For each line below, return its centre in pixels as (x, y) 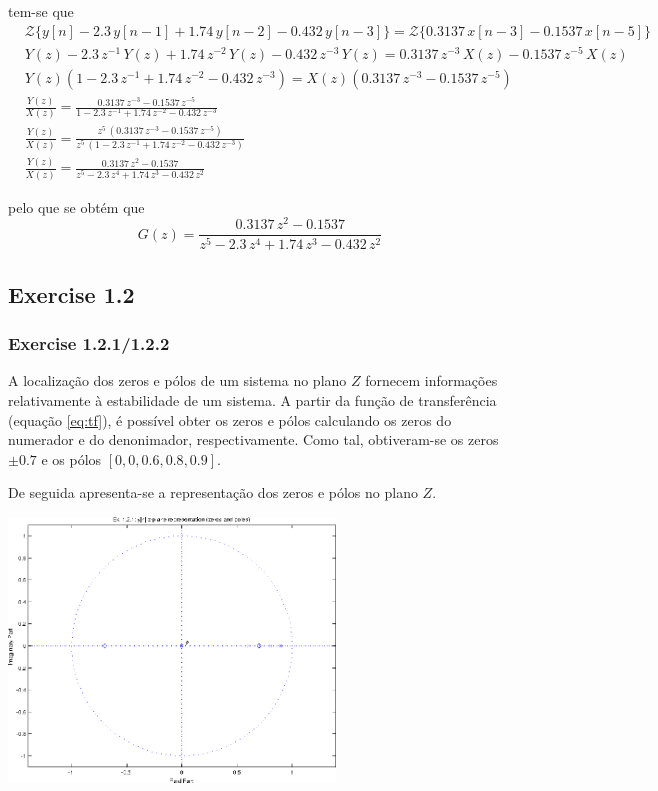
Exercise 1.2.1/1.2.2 (89, 343)
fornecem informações (431, 380)
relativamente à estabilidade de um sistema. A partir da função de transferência (252, 399)
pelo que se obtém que (76, 206)
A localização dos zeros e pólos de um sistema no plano (177, 380)
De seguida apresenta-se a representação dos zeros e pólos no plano (213, 492)
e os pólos (71, 458)
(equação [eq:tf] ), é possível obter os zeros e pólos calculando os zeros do (230, 419)
